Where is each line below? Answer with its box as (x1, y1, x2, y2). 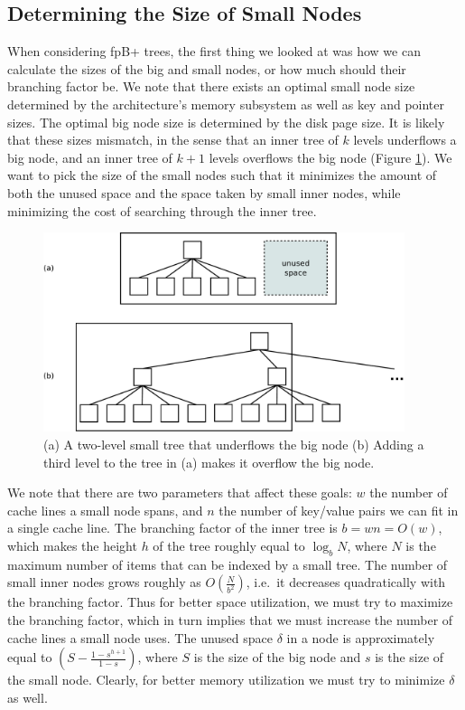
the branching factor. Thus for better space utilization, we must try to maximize (7, 592, 453, 611)
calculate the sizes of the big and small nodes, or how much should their (7, 59, 406, 78)
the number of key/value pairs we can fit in (219, 500, 459, 519)
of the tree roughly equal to (153, 536, 305, 555)
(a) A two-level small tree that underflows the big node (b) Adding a (43, 435, 424, 454)
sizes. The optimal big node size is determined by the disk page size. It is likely (7, 112, 445, 131)
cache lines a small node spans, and (7, 500, 203, 519)
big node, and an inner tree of (7, 147, 172, 166)
